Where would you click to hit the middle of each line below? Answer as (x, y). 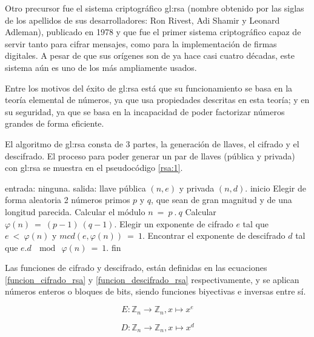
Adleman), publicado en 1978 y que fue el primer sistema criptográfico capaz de (153, 32)
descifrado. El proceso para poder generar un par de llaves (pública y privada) (150, 155)
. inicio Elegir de (276, 188)
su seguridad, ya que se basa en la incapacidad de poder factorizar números (145, 111)
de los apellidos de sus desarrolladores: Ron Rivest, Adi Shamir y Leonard (142, 20)
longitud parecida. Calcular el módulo (75, 211)
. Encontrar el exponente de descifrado (214, 235)
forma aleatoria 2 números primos (68, 200)
